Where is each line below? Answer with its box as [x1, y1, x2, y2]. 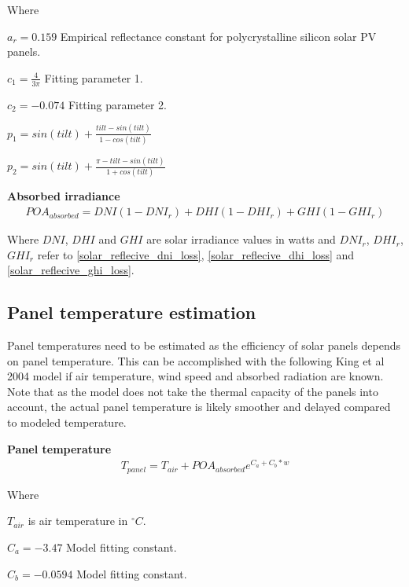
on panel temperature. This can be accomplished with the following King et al [7, 352, 385, 369]
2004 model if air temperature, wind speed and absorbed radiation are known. [7, 368, 384, 384]
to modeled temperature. [7, 414, 127, 431]
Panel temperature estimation [7, 300, 256, 325]
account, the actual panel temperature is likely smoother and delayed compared [7, 398, 391, 415]
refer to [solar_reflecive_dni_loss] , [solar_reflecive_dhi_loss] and [37, 246, 355, 262]
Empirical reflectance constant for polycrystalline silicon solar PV [60, 28, 377, 44]
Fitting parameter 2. [68, 96, 167, 112]
